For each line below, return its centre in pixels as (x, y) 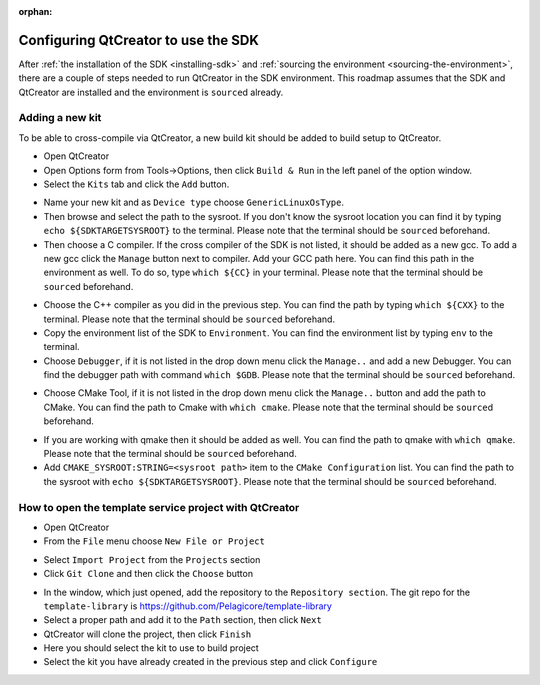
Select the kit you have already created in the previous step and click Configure (210, 662)
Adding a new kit (60, 118)
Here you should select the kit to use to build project (151, 648)
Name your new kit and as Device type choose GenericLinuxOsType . (194, 202)
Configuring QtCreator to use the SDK (139, 40)
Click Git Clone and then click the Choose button (148, 574)
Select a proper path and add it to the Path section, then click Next (182, 620)
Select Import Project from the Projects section (152, 559)
